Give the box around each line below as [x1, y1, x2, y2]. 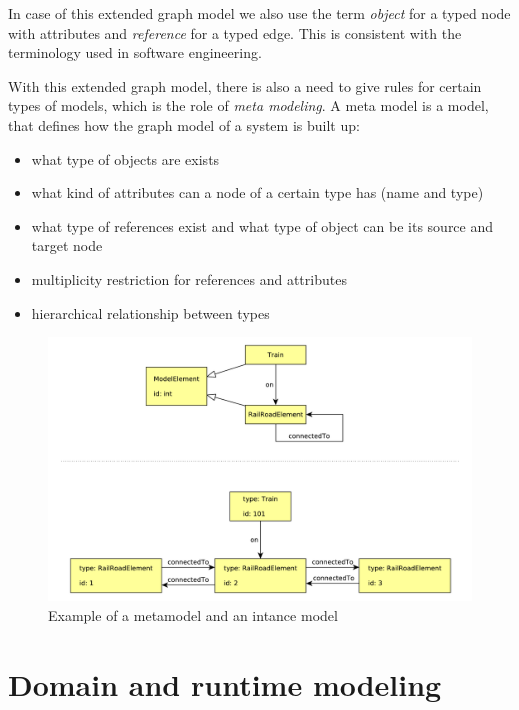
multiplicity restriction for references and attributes [31, 268, 347, 289]
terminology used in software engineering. [8, 42, 262, 63]
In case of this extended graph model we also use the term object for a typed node [8, 3, 511, 23]
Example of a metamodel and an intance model [48, 604, 338, 625]
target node [31, 235, 103, 256]
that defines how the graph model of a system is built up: [8, 114, 360, 135]
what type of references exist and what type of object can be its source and [31, 215, 494, 236]
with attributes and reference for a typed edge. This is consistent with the [8, 22, 462, 43]
